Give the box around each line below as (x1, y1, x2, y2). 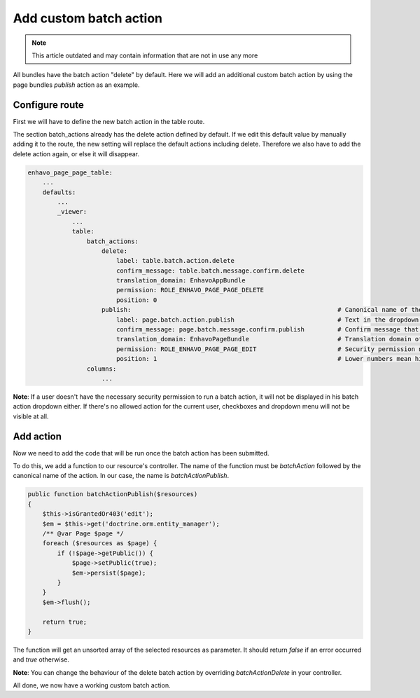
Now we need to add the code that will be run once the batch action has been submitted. (13, 449, 269, 457)
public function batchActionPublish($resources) (27, 491, 198, 498)
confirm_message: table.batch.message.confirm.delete (115, 266, 304, 275)
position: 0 (115, 296, 157, 304)
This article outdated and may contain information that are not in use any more (31, 51, 258, 60)
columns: (86, 364, 117, 373)
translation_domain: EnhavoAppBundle (115, 277, 246, 285)
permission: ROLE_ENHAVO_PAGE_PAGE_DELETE (115, 286, 265, 294)
